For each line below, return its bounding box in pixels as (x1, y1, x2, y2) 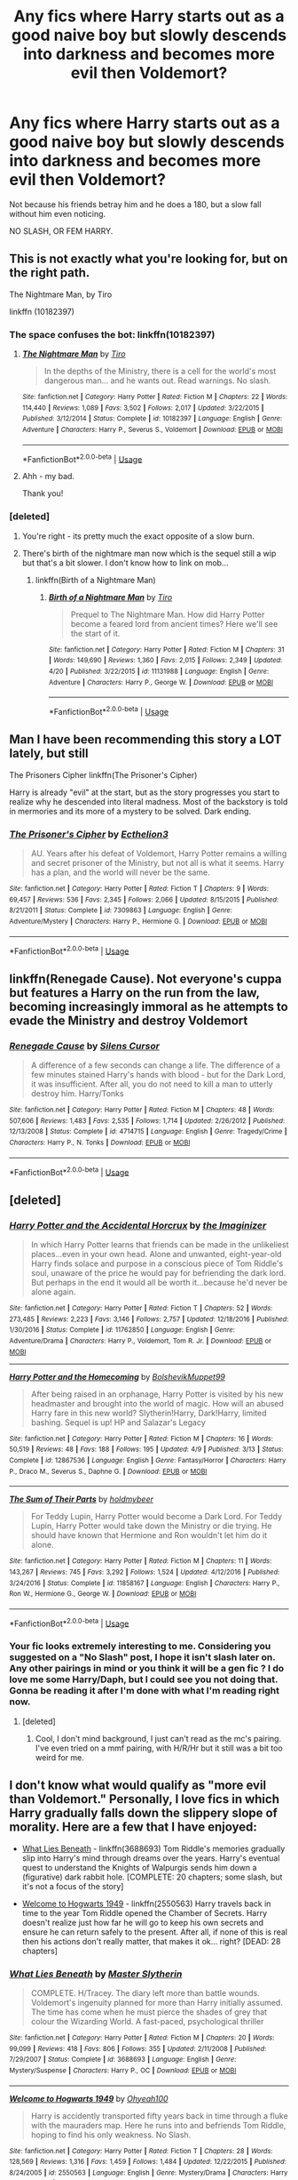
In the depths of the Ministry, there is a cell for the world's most (43, 366, 277, 377)
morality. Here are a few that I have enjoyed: (9, 1820, 257, 1835)
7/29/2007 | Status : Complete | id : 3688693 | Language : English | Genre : (9, 2056, 237, 2064)
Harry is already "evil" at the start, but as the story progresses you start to (9, 787, 280, 797)
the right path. (9, 265, 90, 281)
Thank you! (21, 488, 64, 499)
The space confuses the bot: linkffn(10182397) (9, 328, 216, 341)
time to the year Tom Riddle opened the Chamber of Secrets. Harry (21, 1907, 268, 1918)
